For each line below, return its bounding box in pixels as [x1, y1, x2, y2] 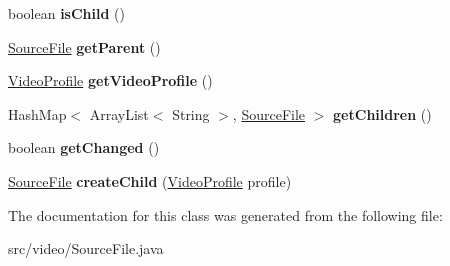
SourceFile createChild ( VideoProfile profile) [8, 170, 292, 191]
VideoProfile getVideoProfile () [8, 70, 213, 91]
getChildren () [333, 103, 432, 124]
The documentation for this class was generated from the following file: [8, 204, 443, 225]
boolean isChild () [8, 3, 125, 23]
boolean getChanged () [8, 137, 160, 158]
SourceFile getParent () [8, 36, 161, 57]
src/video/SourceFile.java [8, 238, 164, 259]
